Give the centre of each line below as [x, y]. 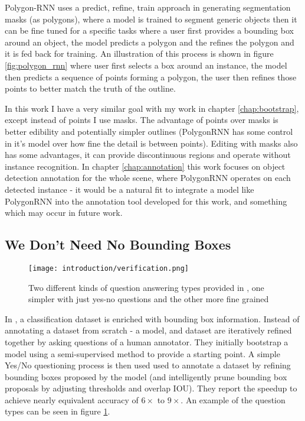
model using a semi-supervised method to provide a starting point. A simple [142, 353]
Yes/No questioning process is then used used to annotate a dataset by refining [148, 365]
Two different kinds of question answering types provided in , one [146, 287]
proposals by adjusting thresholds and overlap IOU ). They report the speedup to [151, 388]
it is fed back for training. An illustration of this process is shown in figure [139, 54]
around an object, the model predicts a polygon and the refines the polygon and [150, 42]
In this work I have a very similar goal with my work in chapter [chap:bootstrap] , [152, 108]
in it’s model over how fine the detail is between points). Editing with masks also [151, 143]
